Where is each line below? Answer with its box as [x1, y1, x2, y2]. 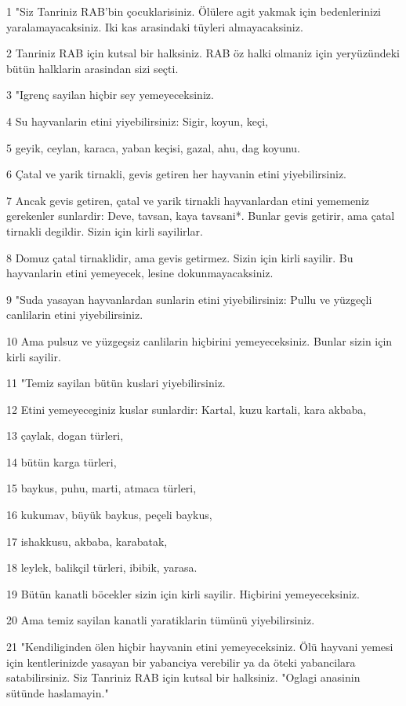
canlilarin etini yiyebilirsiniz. [6, 306, 143, 323]
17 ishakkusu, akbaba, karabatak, [6, 532, 168, 549]
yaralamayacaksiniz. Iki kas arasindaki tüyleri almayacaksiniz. [6, 18, 303, 35]
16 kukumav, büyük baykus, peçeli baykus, [6, 507, 212, 523]
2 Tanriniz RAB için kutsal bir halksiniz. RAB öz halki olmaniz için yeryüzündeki [6, 45, 400, 61]
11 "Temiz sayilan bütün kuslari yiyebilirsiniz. [6, 375, 226, 391]
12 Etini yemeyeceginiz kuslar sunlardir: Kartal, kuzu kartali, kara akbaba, [6, 401, 367, 417]
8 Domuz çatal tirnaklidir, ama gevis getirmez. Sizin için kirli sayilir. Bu [6, 249, 353, 265]
